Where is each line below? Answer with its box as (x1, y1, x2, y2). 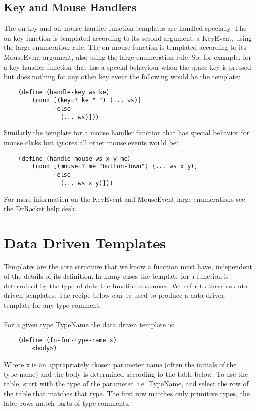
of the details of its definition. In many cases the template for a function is (4, 271, 229, 281)
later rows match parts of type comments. (4, 398, 130, 408)
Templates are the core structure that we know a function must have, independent (4, 261, 252, 271)
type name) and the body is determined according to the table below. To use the (4, 369, 248, 379)
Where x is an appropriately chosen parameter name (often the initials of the (4, 359, 237, 369)
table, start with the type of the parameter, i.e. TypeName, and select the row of (4, 378, 249, 389)
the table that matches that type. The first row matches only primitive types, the (4, 388, 250, 398)
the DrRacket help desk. (4, 203, 77, 213)
